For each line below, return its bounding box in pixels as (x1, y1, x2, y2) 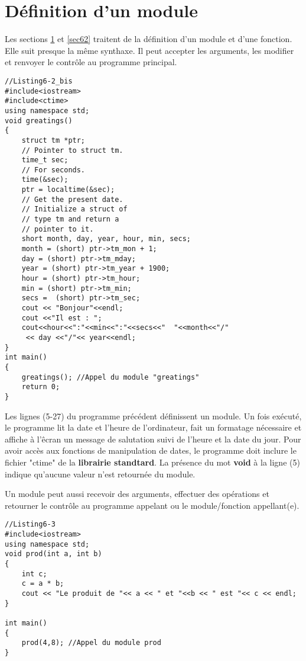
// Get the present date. (21, 195, 123, 204)
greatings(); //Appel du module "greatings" (21, 373, 200, 381)
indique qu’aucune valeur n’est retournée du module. (5, 467, 196, 480)
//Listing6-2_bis (5, 76, 73, 85)
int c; (21, 569, 47, 578)
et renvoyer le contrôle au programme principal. (5, 56, 177, 68)
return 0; (21, 383, 60, 392)
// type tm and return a (21, 215, 119, 224)
